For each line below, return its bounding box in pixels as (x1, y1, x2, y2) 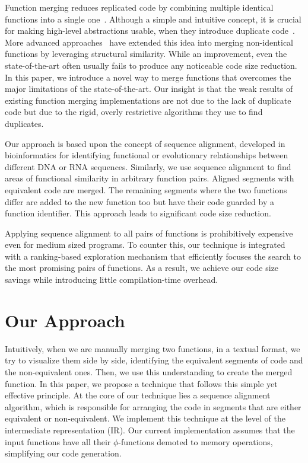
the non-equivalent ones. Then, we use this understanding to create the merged (5, 365, 293, 378)
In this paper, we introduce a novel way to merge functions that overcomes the (5, 71, 291, 83)
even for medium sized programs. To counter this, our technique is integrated (5, 238, 285, 251)
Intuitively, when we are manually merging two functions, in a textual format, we (5, 342, 300, 355)
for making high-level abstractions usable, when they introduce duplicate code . (5, 24, 295, 37)
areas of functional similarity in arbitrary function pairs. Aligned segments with (5, 172, 294, 184)
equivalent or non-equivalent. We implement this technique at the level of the (5, 412, 285, 424)
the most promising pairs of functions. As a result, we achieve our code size (5, 261, 279, 274)
